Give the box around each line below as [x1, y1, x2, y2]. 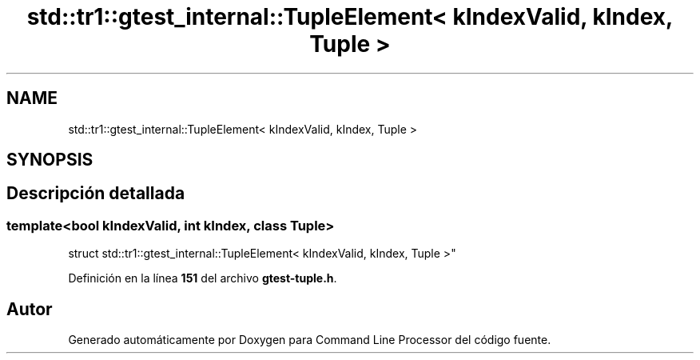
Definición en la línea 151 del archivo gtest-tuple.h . [68, 271, 337, 286]
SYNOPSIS [6, 150, 93, 170]
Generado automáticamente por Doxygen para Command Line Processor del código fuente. [68, 333, 551, 347]
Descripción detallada [6, 183, 185, 204]
